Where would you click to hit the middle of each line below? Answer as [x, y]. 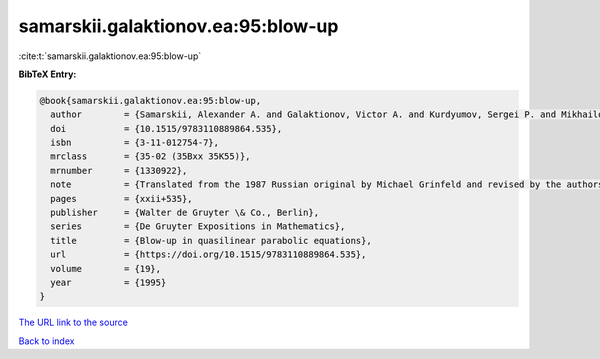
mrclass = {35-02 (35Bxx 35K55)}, [150, 156]
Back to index [46, 341]
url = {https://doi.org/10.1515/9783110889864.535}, [208, 254]
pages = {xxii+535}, [122, 198]
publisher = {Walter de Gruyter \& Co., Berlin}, [185, 213]
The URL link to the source [73, 322]
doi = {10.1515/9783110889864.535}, [166, 128]
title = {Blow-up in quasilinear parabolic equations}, [211, 240]
